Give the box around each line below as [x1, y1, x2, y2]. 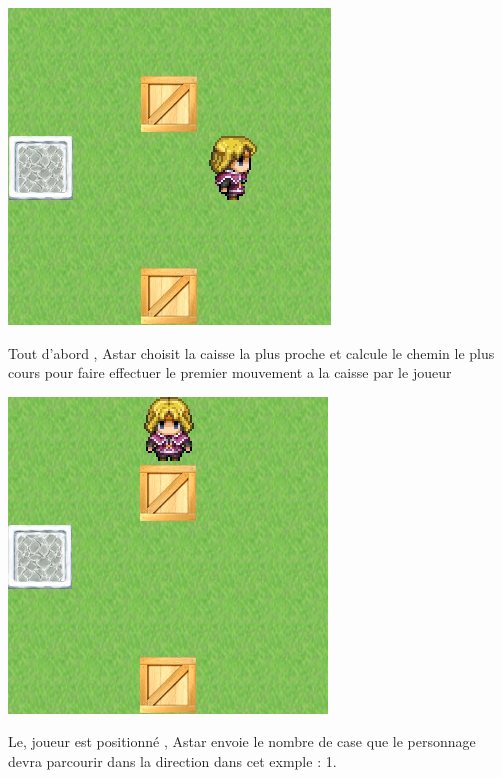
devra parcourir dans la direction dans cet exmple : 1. [8, 750, 337, 771]
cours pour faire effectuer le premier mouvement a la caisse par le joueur [8, 362, 452, 383]
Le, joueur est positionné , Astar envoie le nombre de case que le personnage [8, 731, 476, 752]
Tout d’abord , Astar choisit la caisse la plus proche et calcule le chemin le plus [8, 342, 495, 363]
